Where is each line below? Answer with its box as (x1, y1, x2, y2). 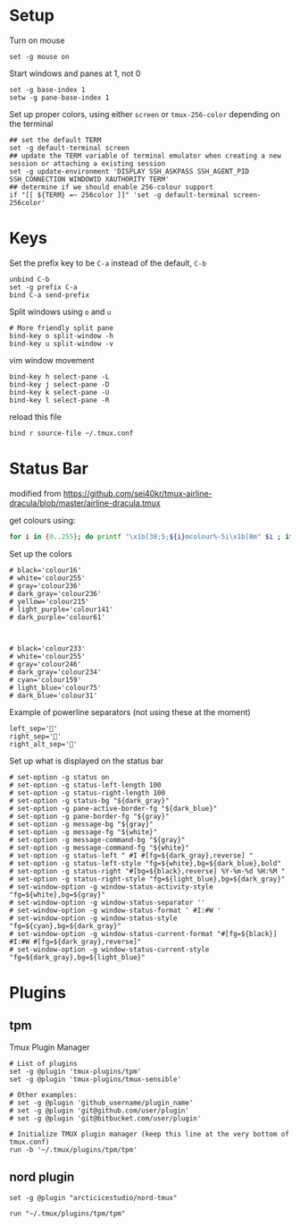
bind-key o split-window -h (9, 331, 114, 340)
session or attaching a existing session (9, 158, 166, 168)
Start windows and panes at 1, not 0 (9, 68, 141, 79)
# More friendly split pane (9, 323, 114, 332)
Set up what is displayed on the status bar (9, 755, 164, 766)
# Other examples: (9, 1090, 78, 1099)
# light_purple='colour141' (9, 605, 114, 614)
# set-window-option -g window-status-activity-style (9, 882, 214, 891)
